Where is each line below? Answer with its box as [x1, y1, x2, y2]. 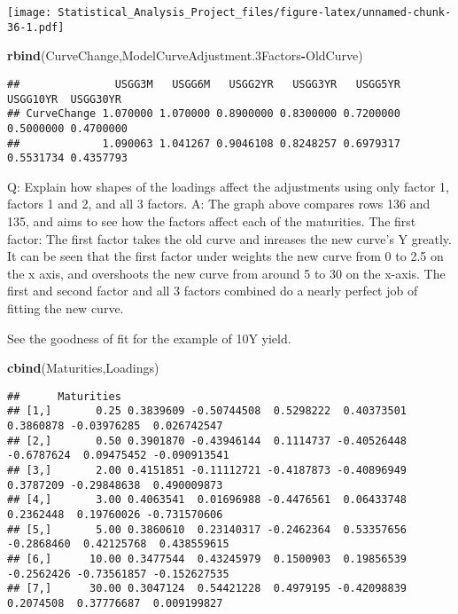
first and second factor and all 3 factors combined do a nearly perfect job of [7, 281, 418, 300]
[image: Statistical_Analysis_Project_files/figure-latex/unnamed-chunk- [7, 6, 452, 19]
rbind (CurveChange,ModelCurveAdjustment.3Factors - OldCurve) [7, 46, 363, 65]
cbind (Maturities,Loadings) [7, 358, 159, 377]
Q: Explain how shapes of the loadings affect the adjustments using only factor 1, [7, 177, 449, 195]
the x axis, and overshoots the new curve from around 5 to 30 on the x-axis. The [7, 264, 446, 282]
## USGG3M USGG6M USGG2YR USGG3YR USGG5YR [7, 77, 400, 91]
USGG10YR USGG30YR [7, 92, 121, 106]
